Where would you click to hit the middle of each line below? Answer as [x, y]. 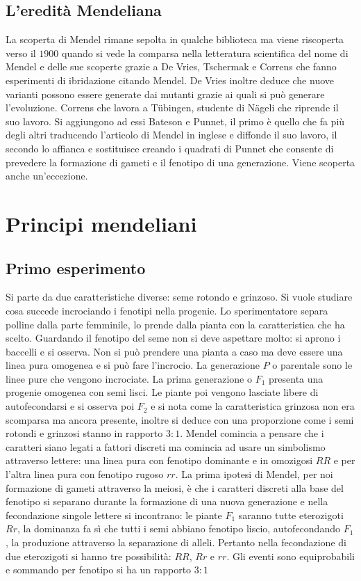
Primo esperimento [76, 268]
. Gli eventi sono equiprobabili [291, 556]
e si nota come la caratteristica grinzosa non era [253, 406]
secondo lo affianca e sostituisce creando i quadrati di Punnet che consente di [170, 148]
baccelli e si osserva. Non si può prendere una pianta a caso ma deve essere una [174, 351]
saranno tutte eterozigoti [291, 515]
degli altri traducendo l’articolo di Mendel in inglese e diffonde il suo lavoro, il [171, 135]
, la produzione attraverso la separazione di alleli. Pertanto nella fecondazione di [176, 542]
